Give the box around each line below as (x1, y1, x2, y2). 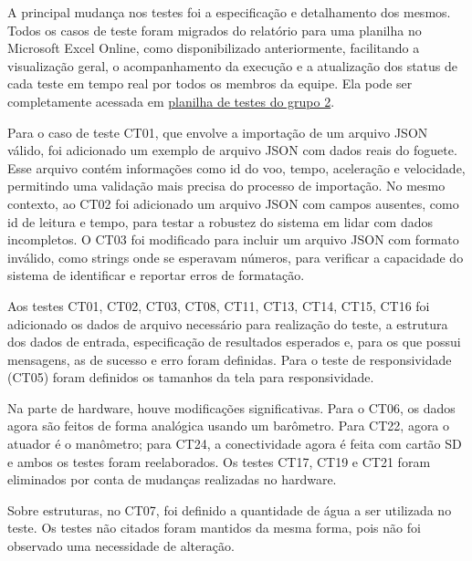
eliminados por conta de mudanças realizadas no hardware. (7, 470, 337, 489)
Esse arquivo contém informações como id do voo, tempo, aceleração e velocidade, (7, 158, 466, 177)
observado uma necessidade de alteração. (7, 536, 235, 556)
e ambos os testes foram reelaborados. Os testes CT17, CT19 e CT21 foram (7, 452, 431, 471)
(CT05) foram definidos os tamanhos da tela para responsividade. (7, 368, 374, 387)
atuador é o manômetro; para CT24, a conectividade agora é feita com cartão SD (7, 434, 462, 453)
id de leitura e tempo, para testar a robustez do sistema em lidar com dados (7, 212, 434, 231)
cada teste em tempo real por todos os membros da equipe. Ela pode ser (7, 74, 413, 93)
